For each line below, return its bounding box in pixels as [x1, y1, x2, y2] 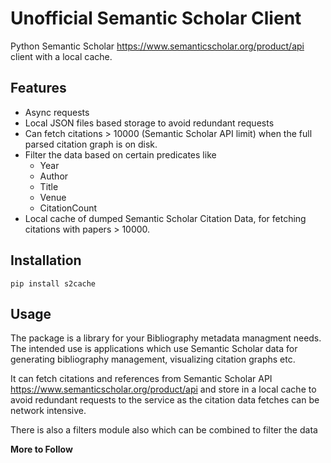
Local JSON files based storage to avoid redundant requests [24, 117, 275, 129]
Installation [10, 252, 82, 269]
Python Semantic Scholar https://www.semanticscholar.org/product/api [10, 40, 305, 52]
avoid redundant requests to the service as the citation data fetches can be [10, 394, 320, 406]
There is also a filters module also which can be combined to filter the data [10, 424, 318, 436]
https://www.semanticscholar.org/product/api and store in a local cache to [10, 383, 317, 396]
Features [10, 80, 67, 97]
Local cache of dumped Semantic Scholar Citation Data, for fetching [24, 212, 307, 224]
